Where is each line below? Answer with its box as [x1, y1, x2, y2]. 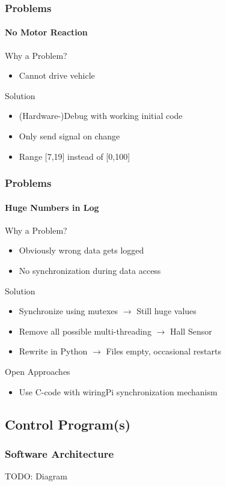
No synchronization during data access [19, 264, 161, 277]
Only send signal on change [19, 130, 120, 142]
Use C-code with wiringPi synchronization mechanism [19, 385, 218, 398]
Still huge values [136, 305, 197, 317]
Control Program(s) [5, 415, 131, 433]
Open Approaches [5, 365, 70, 377]
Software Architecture [5, 446, 114, 461]
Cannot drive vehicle [19, 69, 95, 82]
